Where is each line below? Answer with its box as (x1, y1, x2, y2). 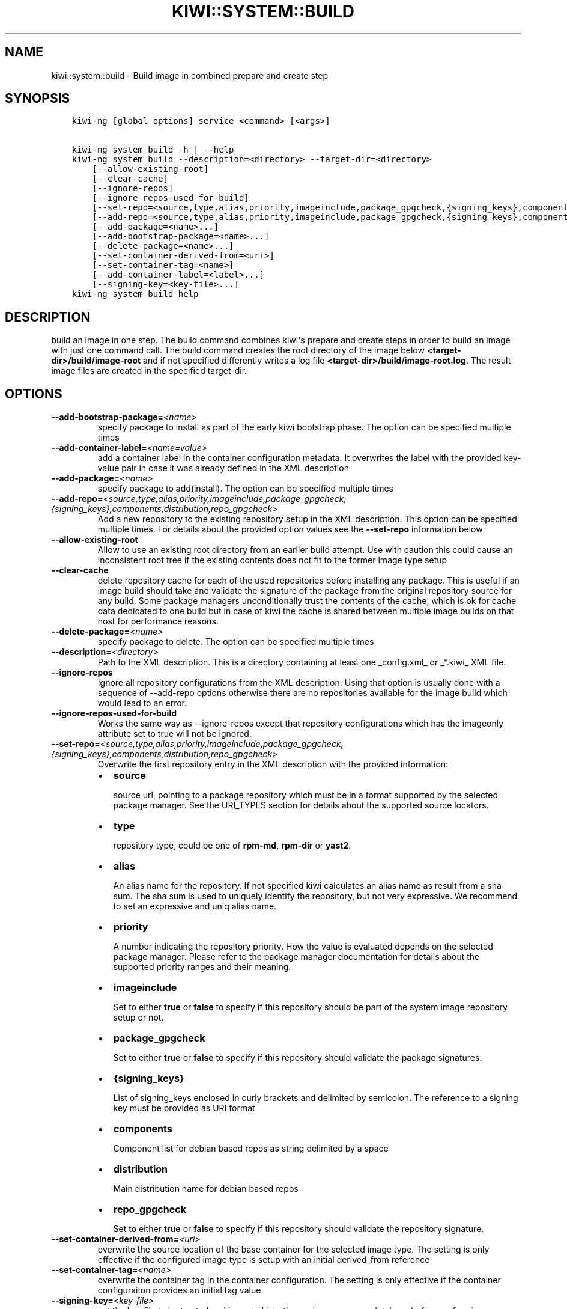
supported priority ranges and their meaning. (113, 962, 291, 972)
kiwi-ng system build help (71, 289, 199, 299)
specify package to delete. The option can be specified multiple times (97, 636, 374, 647)
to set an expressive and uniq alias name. (113, 901, 277, 912)
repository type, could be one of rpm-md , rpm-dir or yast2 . (113, 840, 351, 851)
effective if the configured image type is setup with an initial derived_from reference (97, 1254, 430, 1265)
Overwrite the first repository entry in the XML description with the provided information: (97, 759, 449, 770)
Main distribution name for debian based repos (113, 1183, 299, 1194)
